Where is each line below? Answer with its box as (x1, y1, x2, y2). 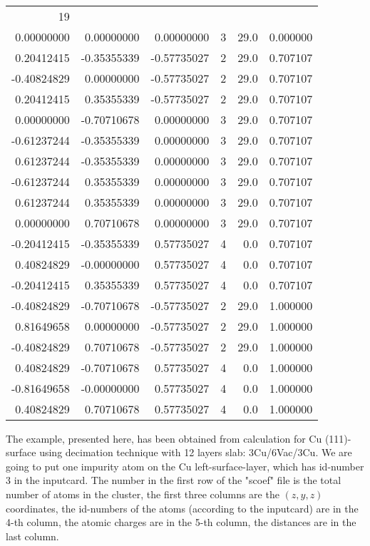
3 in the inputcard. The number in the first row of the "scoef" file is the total (6, 473, 341, 488)
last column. (6, 528, 59, 543)
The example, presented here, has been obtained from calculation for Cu (6, 431, 322, 445)
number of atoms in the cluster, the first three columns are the (6, 487, 279, 502)
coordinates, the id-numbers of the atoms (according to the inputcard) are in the (6, 500, 359, 515)
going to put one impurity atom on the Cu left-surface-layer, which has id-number (6, 458, 364, 473)
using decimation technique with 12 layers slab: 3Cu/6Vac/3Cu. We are (39, 445, 352, 460)
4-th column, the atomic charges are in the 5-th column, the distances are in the (6, 515, 356, 530)
